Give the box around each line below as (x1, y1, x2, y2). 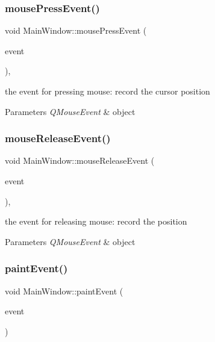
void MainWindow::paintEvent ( (5, 284, 123, 297)
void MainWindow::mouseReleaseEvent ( (5, 154, 155, 167)
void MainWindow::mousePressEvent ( (5, 24, 147, 37)
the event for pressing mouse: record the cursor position (5, 85, 210, 97)
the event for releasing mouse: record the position (5, 215, 187, 228)
